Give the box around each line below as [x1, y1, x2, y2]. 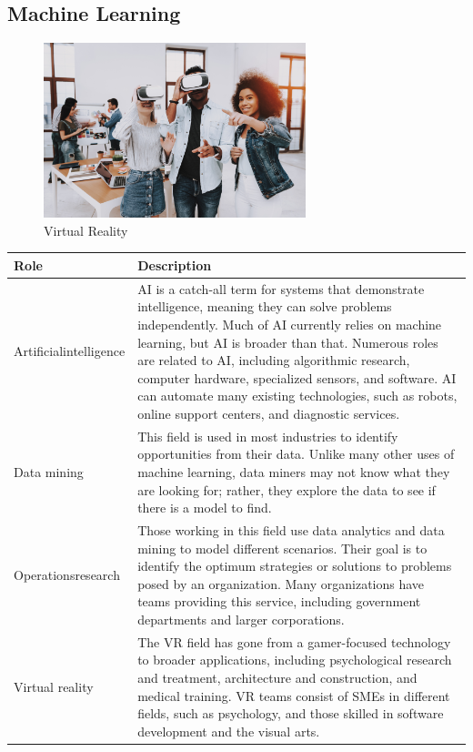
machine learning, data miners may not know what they [137, 462, 450, 481]
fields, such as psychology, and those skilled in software [137, 704, 444, 723]
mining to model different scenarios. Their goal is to [137, 538, 428, 557]
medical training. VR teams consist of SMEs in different [137, 686, 450, 705]
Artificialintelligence [14, 341, 126, 361]
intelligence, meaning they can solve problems [137, 297, 392, 316]
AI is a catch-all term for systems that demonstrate [137, 279, 425, 298]
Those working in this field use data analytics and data [137, 520, 445, 539]
